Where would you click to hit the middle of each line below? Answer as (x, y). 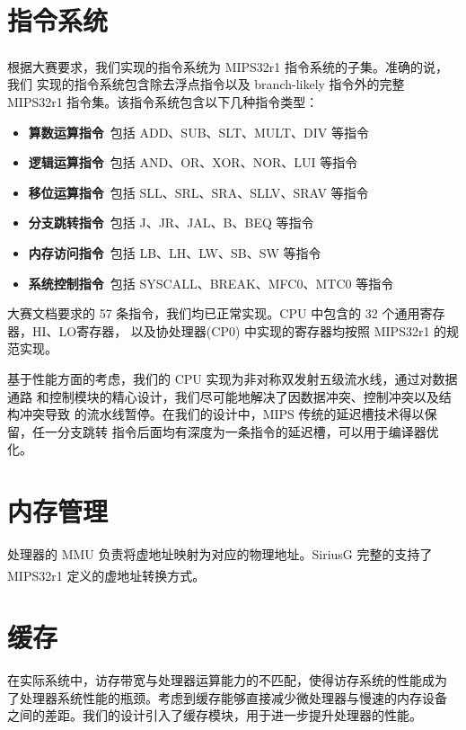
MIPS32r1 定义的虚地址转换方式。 (106, 575)
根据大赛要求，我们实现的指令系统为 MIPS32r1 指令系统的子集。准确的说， (228, 66)
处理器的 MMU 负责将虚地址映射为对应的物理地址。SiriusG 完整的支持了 (220, 554)
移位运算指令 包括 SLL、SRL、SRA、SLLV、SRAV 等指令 (198, 192)
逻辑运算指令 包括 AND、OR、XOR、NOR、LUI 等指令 (193, 162)
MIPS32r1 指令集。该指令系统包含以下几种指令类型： (163, 101)
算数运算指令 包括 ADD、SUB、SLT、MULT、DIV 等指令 (198, 132)
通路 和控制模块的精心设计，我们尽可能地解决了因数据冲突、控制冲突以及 (223, 396)
